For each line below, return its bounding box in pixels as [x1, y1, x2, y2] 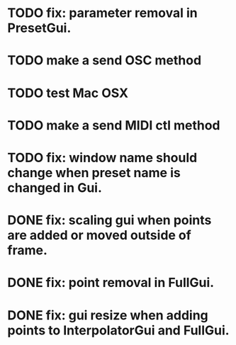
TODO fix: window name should [7, 149, 198, 166]
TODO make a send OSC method [7, 52, 202, 69]
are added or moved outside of [7, 227, 191, 244]
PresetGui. [7, 20, 72, 36]
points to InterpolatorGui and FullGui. [7, 322, 230, 338]
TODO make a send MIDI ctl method [7, 117, 220, 133]
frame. [7, 242, 48, 259]
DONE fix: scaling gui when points [7, 213, 212, 228]
